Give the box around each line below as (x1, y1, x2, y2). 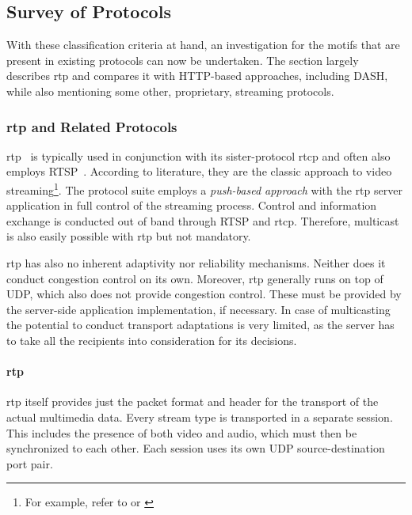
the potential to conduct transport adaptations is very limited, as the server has (6, 316, 395, 333)
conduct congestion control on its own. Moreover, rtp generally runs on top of (6, 270, 383, 286)
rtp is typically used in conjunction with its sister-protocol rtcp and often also (6, 147, 391, 164)
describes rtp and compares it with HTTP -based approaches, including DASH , (6, 67, 388, 84)
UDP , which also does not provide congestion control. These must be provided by (6, 286, 402, 302)
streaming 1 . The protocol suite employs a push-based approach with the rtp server (6, 179, 402, 198)
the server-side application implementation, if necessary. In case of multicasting (6, 301, 391, 317)
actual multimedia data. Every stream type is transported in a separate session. (6, 408, 393, 425)
